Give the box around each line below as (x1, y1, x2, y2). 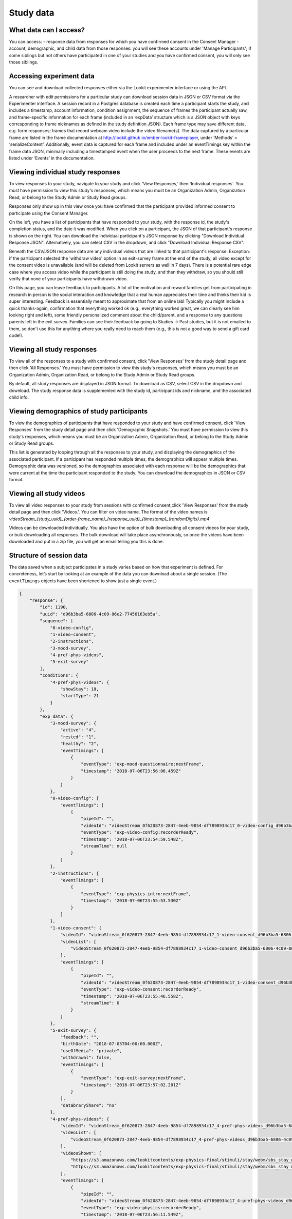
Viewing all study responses (9, 345, 97, 354)
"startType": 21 (60, 693, 99, 699)
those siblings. (9, 59, 38, 65)
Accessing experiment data (9, 72, 95, 80)
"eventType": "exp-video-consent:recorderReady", (80, 986, 202, 992)
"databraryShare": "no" (60, 1102, 117, 1108)
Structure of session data (9, 551, 88, 559)
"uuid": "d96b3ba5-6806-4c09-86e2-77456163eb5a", (39, 611, 161, 617)
